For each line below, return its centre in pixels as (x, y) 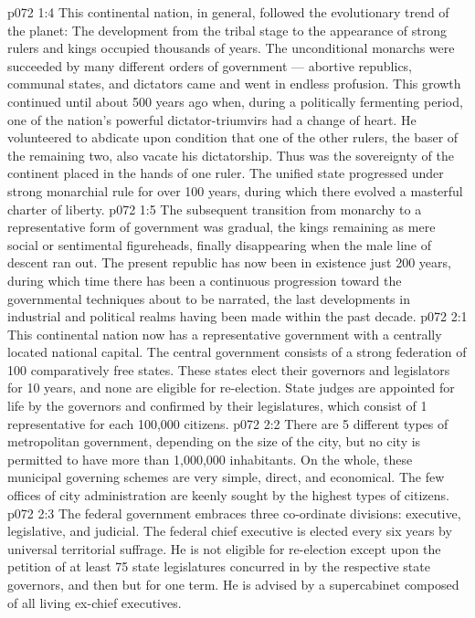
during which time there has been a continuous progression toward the (205, 280)
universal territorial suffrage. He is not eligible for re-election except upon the (224, 548)
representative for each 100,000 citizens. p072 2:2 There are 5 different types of (228, 423)
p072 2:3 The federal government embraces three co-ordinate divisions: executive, (234, 513)
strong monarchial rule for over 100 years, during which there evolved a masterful (235, 190)
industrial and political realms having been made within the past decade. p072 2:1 (237, 316)
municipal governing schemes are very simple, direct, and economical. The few (226, 477)
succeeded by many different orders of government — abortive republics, (210, 65)
